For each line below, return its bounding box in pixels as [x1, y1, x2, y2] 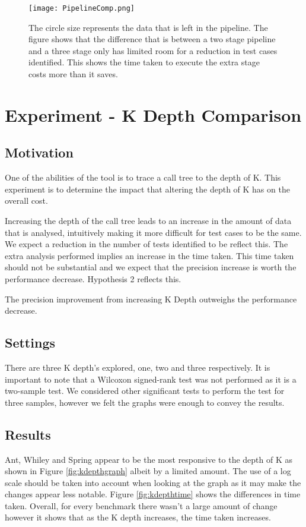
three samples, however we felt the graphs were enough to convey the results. [5, 396, 285, 408]
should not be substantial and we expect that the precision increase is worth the [5, 261, 297, 273]
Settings [5, 333, 55, 352]
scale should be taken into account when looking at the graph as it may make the [5, 476, 301, 488]
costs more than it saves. [28, 68, 118, 80]
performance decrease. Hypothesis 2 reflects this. [5, 272, 181, 285]
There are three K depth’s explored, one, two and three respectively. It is [5, 361, 270, 373]
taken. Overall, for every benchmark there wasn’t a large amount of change [5, 499, 278, 512]
